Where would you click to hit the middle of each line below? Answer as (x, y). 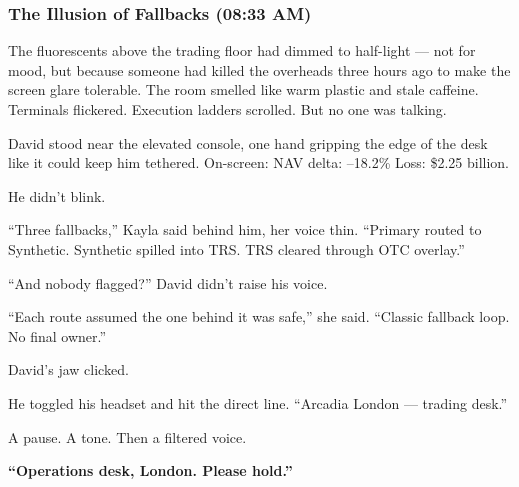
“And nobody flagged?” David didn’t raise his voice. (168, 282)
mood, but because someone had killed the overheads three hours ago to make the (259, 69)
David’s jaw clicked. (68, 369)
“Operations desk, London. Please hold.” (150, 470)
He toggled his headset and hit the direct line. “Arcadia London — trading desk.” (258, 402)
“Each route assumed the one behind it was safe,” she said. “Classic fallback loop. (259, 316)
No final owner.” (57, 335)
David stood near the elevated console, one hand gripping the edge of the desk (248, 142)
